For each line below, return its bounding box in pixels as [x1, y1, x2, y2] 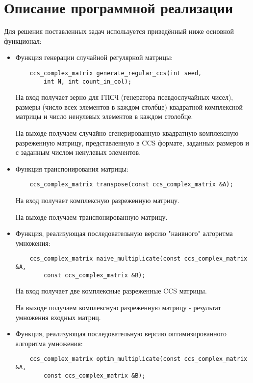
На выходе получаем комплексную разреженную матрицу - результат [15, 302, 221, 312]
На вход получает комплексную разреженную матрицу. [15, 195, 179, 206]
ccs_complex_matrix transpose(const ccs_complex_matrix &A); [29, 181, 233, 188]
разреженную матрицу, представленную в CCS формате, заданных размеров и [15, 137, 249, 147]
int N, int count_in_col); [44, 78, 132, 85]
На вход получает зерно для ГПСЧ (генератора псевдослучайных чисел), [15, 92, 233, 102]
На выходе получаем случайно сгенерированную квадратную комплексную [15, 128, 239, 138]
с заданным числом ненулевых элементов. [15, 147, 141, 157]
